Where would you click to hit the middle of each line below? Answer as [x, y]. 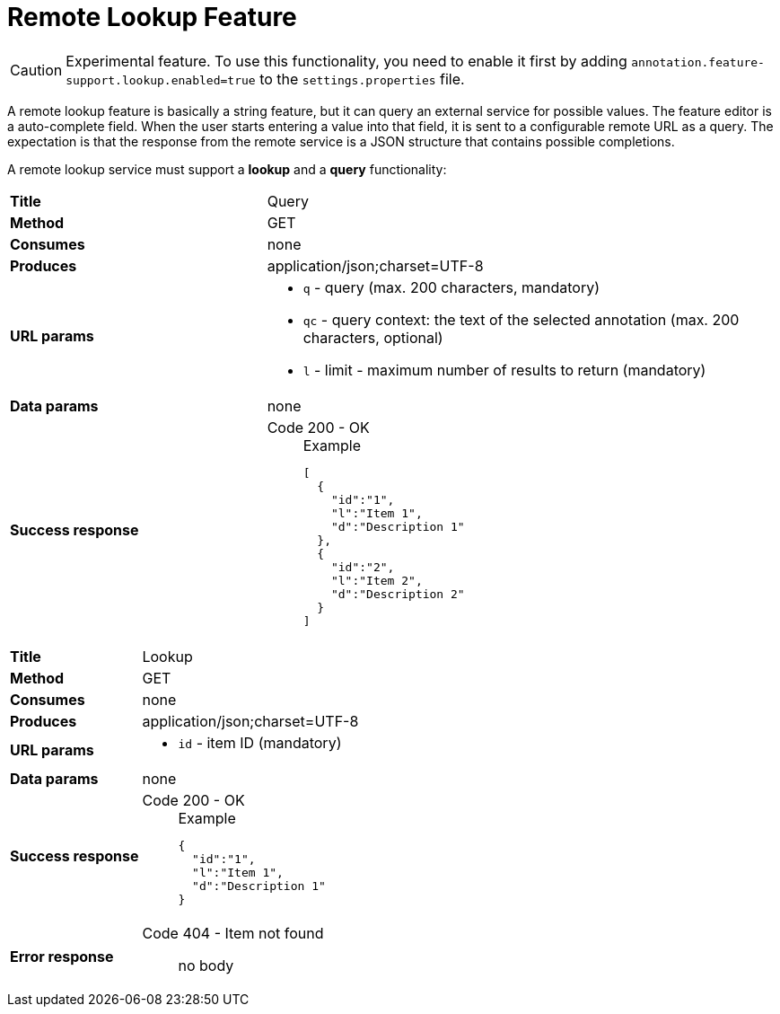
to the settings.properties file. [362, 79]
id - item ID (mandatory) [260, 742]
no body [206, 965]
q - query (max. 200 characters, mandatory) [451, 287]
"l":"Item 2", [377, 580]
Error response [62, 956]
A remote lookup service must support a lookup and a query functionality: [227, 169]
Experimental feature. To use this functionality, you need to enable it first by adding [346, 61]
